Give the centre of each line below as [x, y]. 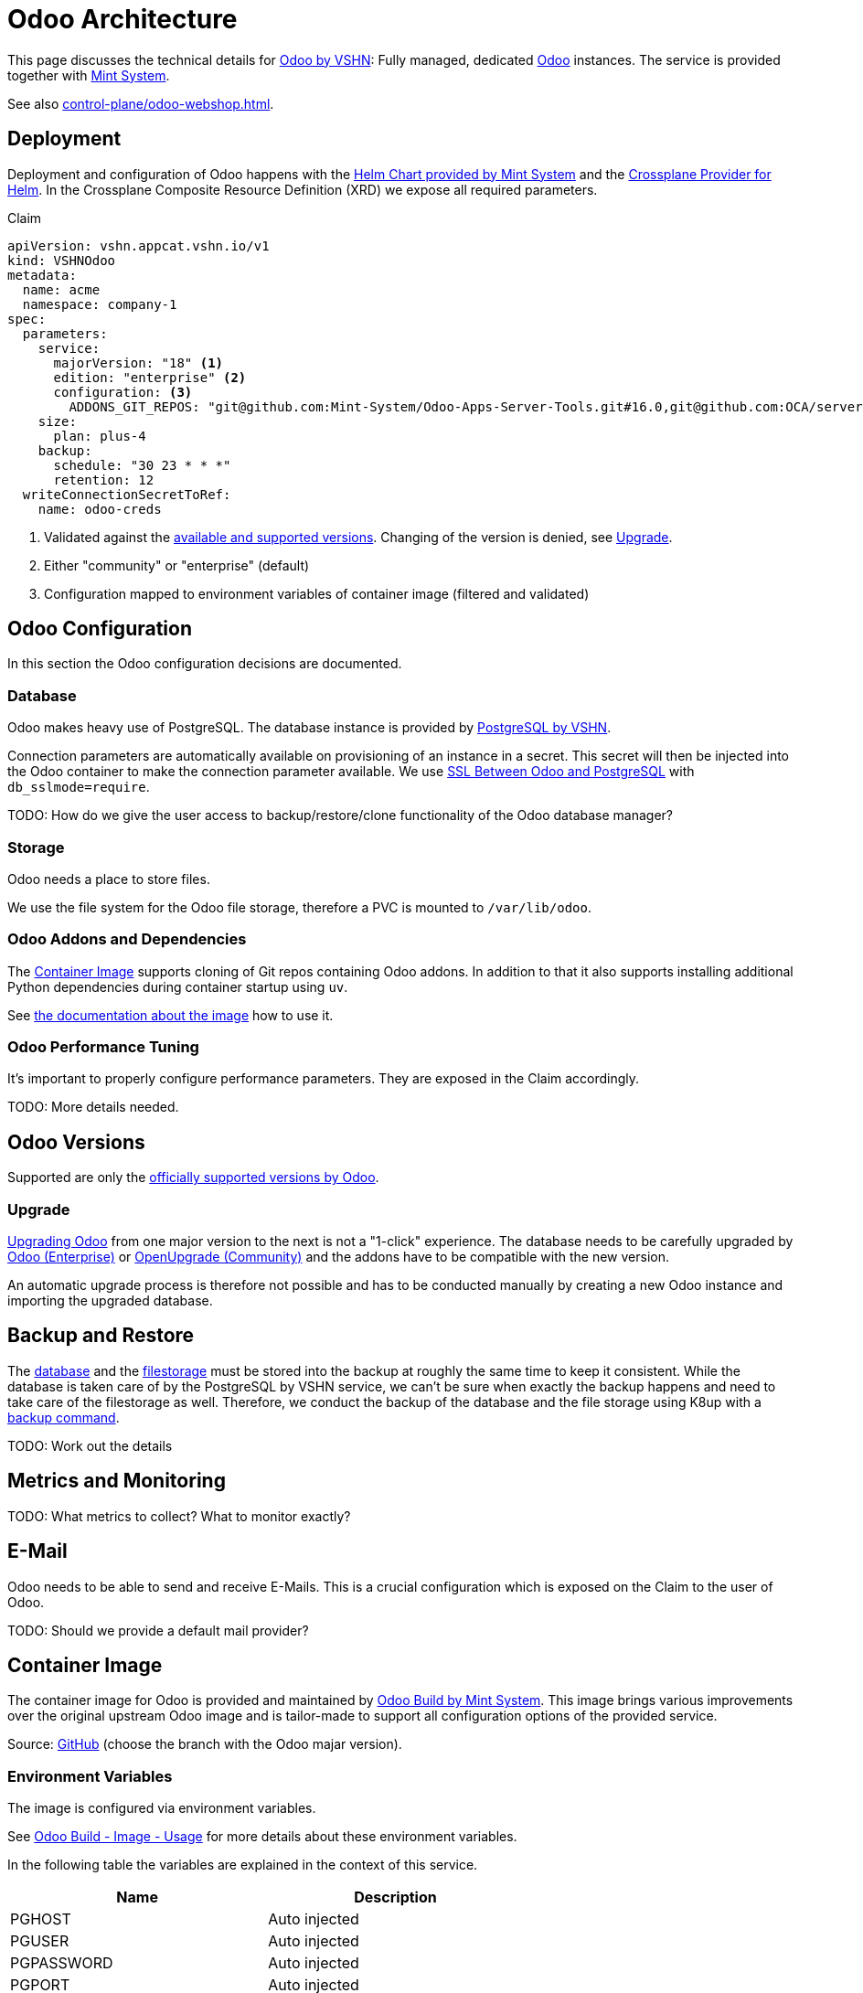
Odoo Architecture [123, 19]
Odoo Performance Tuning [103, 1047]
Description [395, 1897]
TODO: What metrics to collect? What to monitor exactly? [179, 1516]
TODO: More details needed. [93, 1107]
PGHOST [41, 1919]
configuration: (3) [123, 392]
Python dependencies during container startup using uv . [178, 986]
